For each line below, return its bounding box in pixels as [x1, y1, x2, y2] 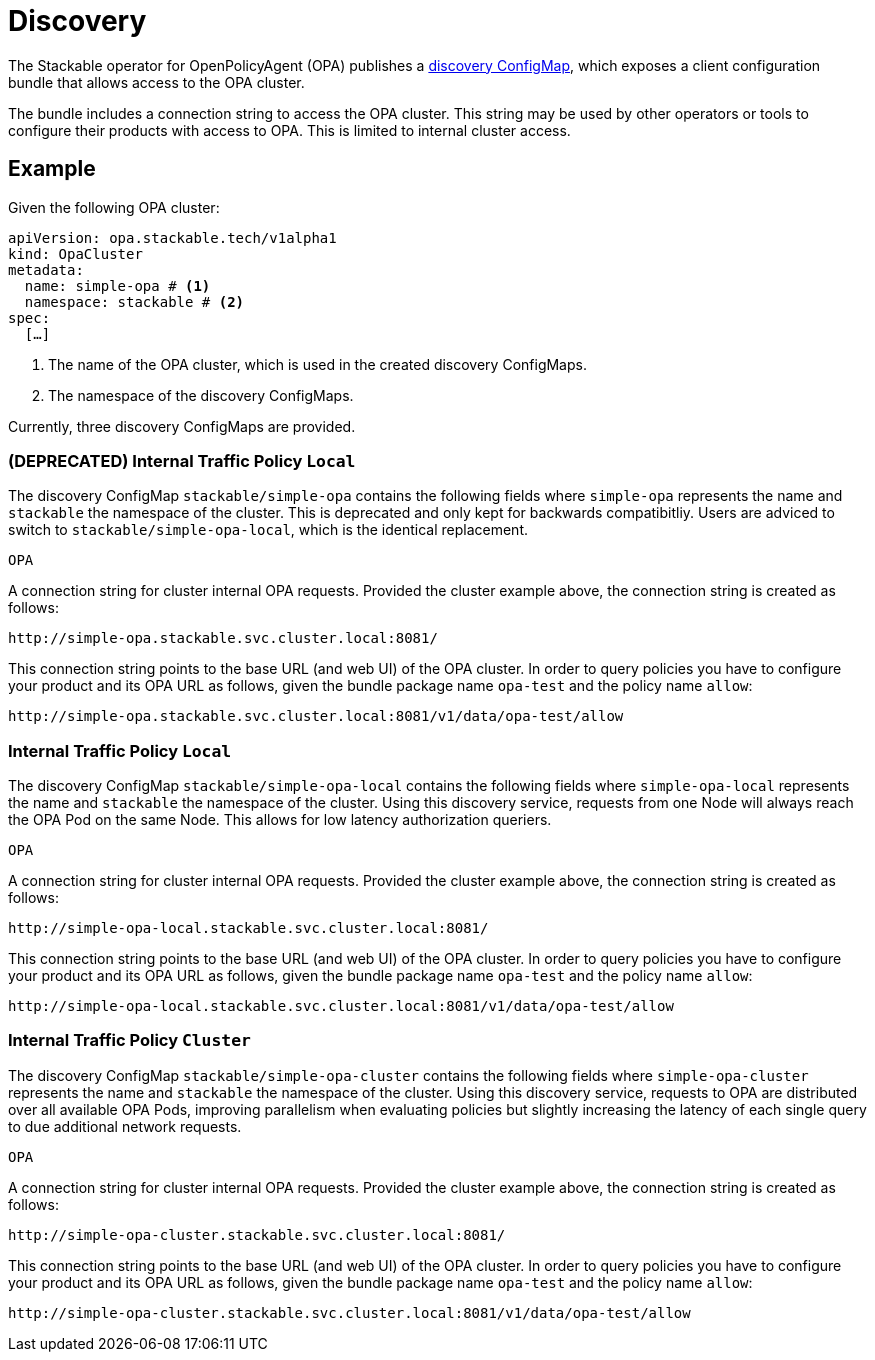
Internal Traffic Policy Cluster [8, 1030, 251, 1051]
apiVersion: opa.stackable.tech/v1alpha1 [8, 229, 337, 246]
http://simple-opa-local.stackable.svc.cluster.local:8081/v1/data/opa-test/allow [8, 998, 674, 1015]
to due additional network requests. [8, 1117, 242, 1135]
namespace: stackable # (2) [24, 293, 245, 310]
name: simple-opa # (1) [24, 277, 211, 294]
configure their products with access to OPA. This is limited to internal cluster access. [8, 121, 571, 139]
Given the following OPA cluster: [8, 198, 220, 216]
